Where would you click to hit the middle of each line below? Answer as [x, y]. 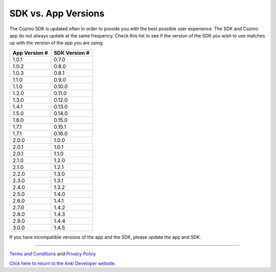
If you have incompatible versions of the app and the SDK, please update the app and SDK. [105, 237]
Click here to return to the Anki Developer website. [63, 263]
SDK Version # [72, 53]
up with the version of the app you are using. [57, 43]
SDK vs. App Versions [57, 13]
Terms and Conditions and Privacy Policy [53, 254]
